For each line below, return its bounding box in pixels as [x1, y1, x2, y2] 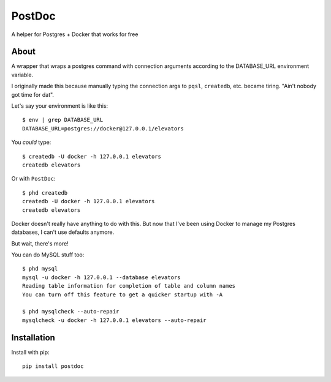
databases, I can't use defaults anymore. [11, 228, 115, 236]
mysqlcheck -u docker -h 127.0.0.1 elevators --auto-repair [22, 316, 207, 324]
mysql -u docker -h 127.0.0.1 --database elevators [22, 274, 181, 281]
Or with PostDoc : [11, 175, 56, 182]
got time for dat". [11, 91, 55, 98]
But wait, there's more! [11, 239, 69, 247]
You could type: [11, 138, 51, 146]
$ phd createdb [22, 189, 68, 196]
